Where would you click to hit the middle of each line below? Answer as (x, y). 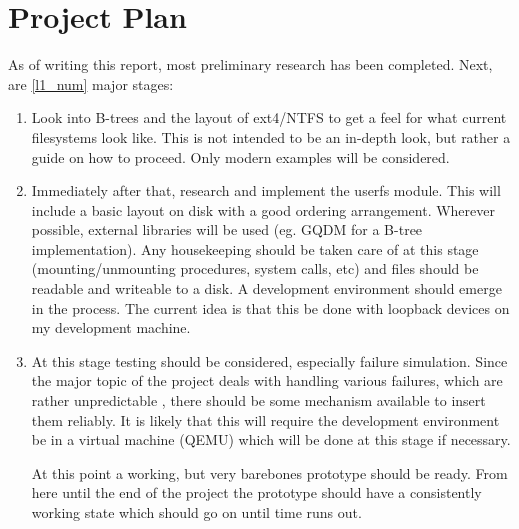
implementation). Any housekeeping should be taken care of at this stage (255, 248)
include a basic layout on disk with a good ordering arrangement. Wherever (263, 209)
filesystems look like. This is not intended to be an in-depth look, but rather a (271, 136)
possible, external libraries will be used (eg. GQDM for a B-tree (227, 229)
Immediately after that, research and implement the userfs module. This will (266, 190)
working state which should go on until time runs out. (196, 512)
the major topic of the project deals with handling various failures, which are (267, 380)
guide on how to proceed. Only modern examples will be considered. (240, 156)
